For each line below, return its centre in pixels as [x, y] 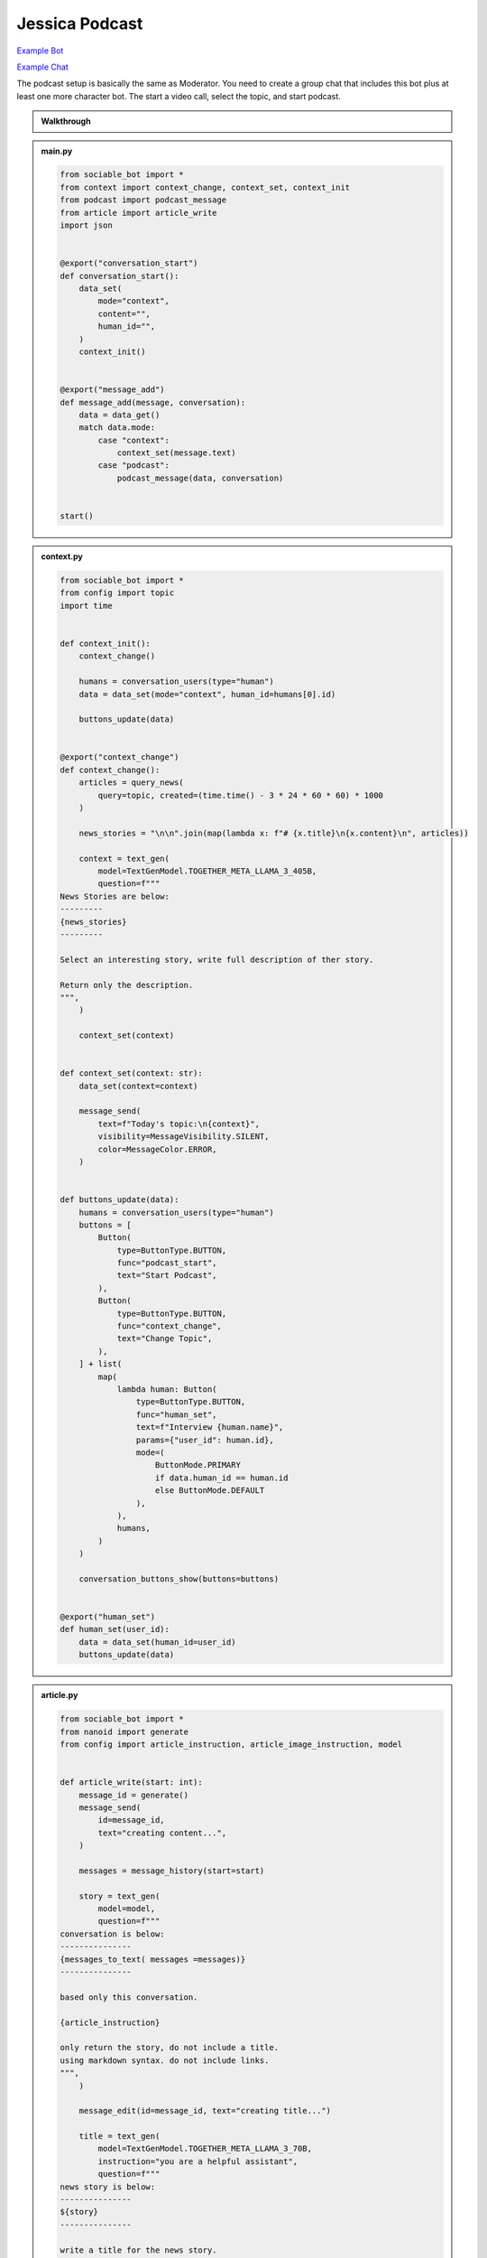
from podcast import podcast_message [143, 200]
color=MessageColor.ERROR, [157, 1149]
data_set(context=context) [138, 1086]
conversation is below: [113, 1934]
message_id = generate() [134, 1795]
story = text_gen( [119, 1896]
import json [86, 225]
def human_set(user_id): [115, 1629]
